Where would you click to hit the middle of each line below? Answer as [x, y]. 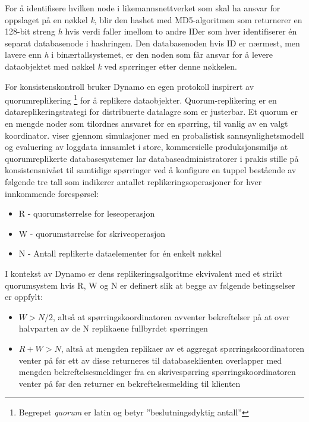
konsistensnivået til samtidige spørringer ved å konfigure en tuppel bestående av [151, 170]
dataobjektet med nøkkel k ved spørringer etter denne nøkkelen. [121, 66]
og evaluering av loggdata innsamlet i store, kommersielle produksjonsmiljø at [146, 147]
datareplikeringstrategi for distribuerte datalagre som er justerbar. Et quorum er [151, 112]
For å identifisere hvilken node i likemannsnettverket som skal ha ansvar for [143, 8]
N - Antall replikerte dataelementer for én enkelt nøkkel [120, 253]
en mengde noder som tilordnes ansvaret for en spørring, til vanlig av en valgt [146, 123]
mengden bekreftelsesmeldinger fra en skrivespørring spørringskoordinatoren [157, 372]
